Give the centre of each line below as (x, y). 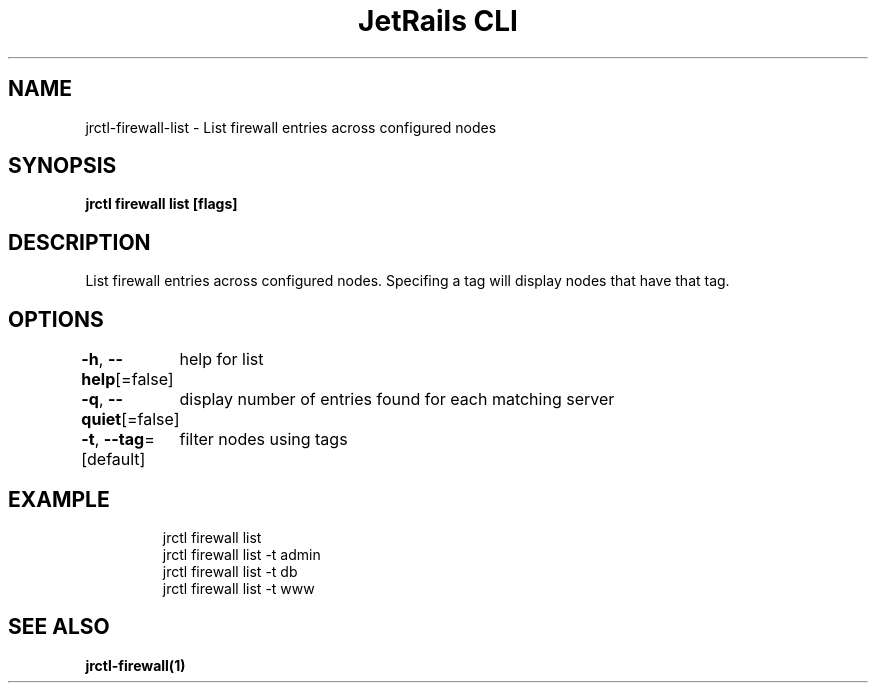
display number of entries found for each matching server (397, 399)
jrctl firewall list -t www (238, 588)
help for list (221, 359)
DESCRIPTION (79, 242)
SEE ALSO (59, 627)
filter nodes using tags (263, 439)
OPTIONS (56, 319)
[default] (113, 459)
